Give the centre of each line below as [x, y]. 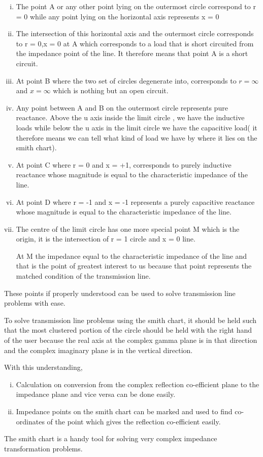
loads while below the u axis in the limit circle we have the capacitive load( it [137, 127]
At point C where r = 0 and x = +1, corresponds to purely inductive [124, 164]
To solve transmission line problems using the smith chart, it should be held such [130, 320]
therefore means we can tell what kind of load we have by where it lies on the [137, 137]
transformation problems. [43, 448]
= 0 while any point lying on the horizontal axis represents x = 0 [118, 16]
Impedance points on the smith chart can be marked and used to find [124, 411]
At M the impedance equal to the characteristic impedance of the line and [131, 256]
